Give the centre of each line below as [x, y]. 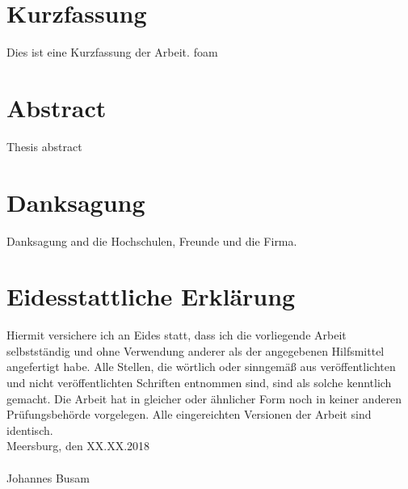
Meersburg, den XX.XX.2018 [78, 446]
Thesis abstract [44, 146]
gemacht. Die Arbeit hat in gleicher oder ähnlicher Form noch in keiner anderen [204, 398]
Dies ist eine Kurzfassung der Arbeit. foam [112, 52]
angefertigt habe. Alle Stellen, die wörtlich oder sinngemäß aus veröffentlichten [201, 367]
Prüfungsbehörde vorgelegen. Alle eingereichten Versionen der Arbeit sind [189, 414]
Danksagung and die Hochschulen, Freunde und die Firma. [152, 240]
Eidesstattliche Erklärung [151, 296]
